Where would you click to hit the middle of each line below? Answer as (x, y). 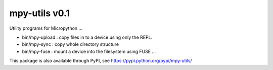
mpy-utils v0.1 (40, 13)
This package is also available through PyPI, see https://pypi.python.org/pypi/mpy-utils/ (101, 61)
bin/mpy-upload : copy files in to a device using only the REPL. (87, 37)
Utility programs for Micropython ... (46, 28)
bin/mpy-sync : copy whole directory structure (71, 44)
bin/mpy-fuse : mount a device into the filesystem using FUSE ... (89, 51)
